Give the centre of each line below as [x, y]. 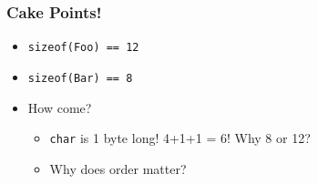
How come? [60, 107]
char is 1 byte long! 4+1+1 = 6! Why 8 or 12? [180, 138]
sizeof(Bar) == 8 [80, 78]
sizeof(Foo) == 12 [83, 48]
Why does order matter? [118, 168]
